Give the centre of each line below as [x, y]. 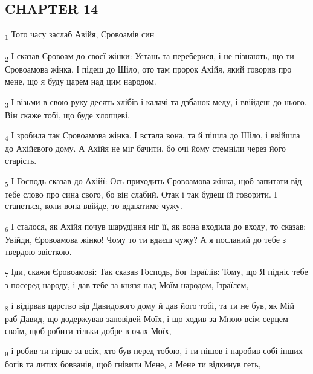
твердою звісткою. [38, 251]
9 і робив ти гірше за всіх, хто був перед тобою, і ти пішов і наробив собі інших [154, 352]
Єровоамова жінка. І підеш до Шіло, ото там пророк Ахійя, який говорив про [148, 69]
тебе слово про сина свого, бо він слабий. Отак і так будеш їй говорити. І [141, 194]
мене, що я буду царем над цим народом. [81, 81]
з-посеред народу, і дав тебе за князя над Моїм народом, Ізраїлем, [127, 285]
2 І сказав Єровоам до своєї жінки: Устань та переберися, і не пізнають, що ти [150, 57]
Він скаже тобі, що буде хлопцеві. [67, 114]
